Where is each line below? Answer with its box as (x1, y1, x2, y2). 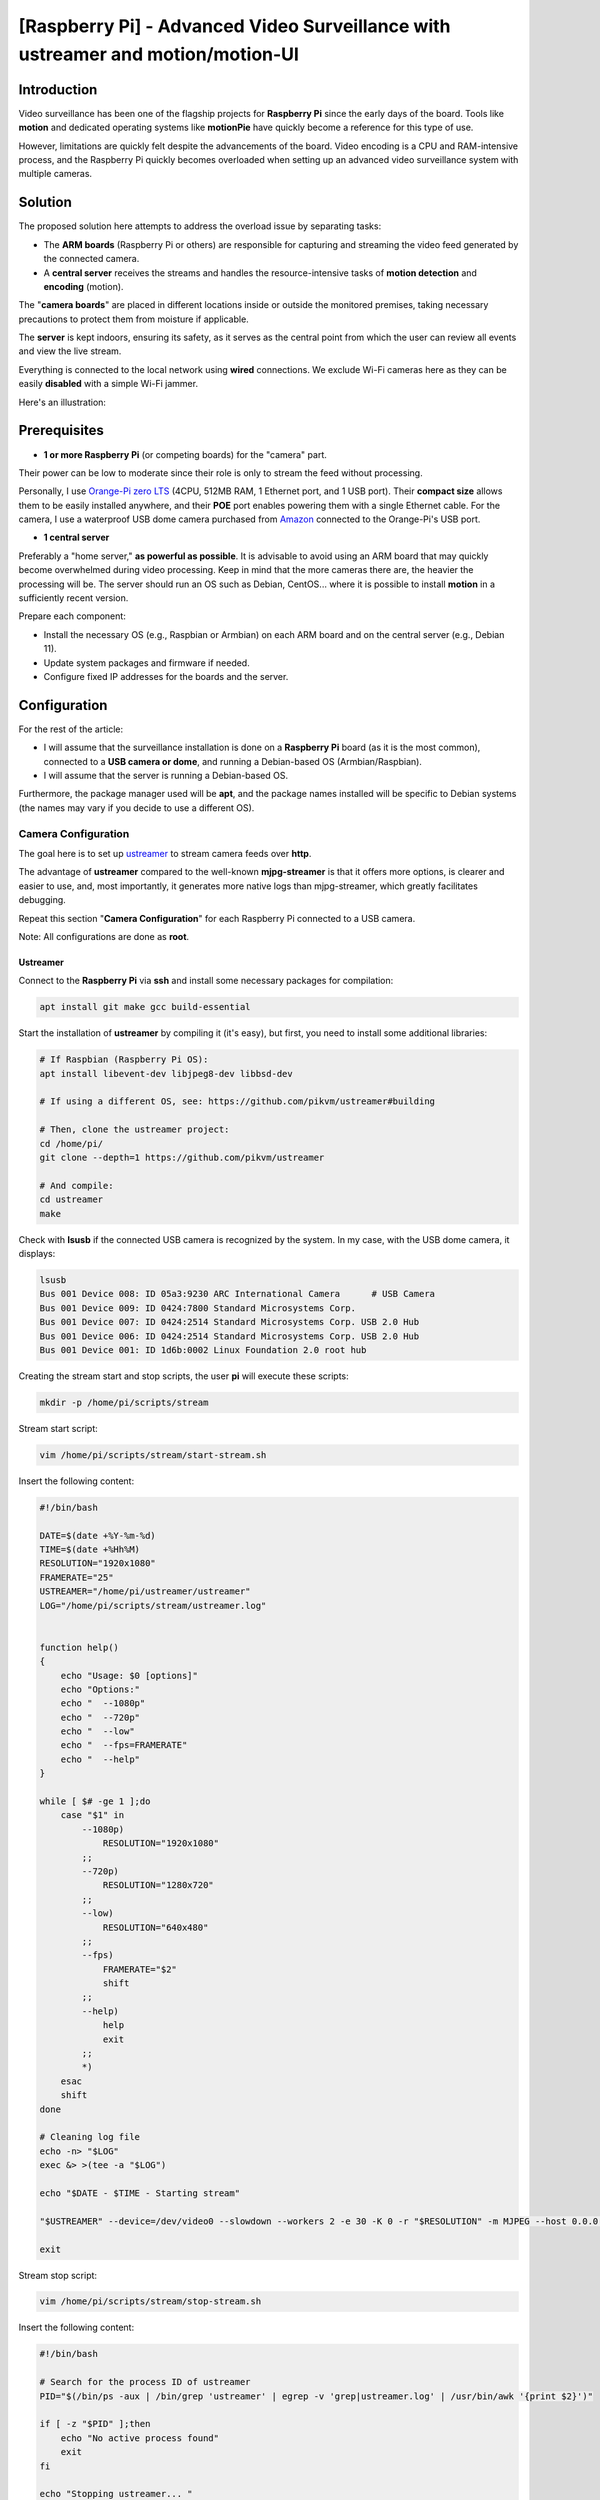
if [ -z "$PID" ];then (39, 2418, 151, 2430)
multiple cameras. (18, 168, 93, 180)
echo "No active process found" (60, 2432, 220, 2444)
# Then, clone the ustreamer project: (39, 1124, 230, 1135)
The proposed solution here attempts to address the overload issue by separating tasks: (18, 220, 382, 232)
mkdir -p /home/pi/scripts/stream (39, 1396, 209, 1408)
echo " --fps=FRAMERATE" (60, 1740, 188, 1751)
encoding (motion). (43, 280, 124, 292)
